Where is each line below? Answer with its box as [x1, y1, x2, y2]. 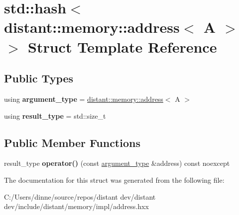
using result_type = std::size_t [4, 110, 106, 121]
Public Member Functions [4, 135, 140, 150]
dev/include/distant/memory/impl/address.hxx [4, 201, 149, 212]
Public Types [4, 71, 74, 86]
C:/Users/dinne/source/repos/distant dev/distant [4, 191, 156, 202]
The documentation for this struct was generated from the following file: [4, 174, 225, 185]
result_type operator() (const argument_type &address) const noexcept [4, 158, 230, 168]
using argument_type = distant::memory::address [4, 93, 163, 104]
